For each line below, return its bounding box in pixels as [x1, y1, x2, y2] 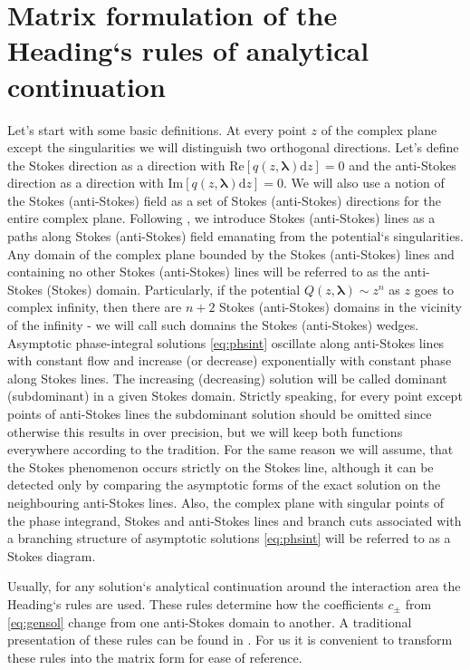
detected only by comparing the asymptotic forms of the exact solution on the [7, 475, 441, 494]
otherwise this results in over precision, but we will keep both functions [7, 422, 403, 441]
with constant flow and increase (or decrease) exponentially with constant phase [7, 351, 452, 370]
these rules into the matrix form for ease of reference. [7, 647, 302, 666]
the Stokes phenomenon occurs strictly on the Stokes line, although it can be [7, 457, 434, 476]
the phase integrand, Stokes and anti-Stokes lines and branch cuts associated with [7, 510, 462, 529]
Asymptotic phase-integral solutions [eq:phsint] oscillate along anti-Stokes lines [7, 333, 445, 352]
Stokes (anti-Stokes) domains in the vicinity [219, 297, 462, 316]
